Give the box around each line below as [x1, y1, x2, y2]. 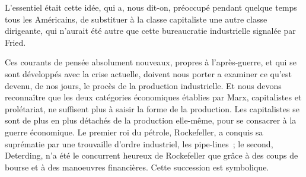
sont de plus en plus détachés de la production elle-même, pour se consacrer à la [5, 114, 297, 127]
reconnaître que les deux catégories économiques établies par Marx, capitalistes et [5, 91, 302, 103]
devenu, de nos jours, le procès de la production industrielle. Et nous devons [5, 79, 282, 91]
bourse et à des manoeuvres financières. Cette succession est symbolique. [5, 160, 269, 173]
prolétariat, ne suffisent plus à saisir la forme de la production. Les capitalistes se [5, 102, 299, 115]
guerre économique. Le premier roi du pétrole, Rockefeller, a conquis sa [5, 125, 263, 138]
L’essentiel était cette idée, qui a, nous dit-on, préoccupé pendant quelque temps [5, 1, 297, 13]
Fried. [5, 36, 26, 48]
